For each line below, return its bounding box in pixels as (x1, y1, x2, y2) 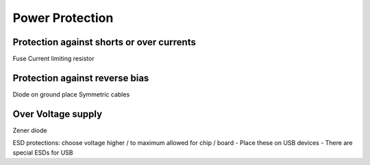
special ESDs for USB (12, 148, 73, 157)
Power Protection (12, 10, 114, 25)
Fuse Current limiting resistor (12, 55, 95, 63)
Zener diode (12, 126, 47, 134)
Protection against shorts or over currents (12, 36, 197, 48)
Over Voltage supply (12, 108, 103, 120)
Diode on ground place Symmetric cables (12, 90, 130, 99)
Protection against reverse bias (12, 72, 149, 84)
